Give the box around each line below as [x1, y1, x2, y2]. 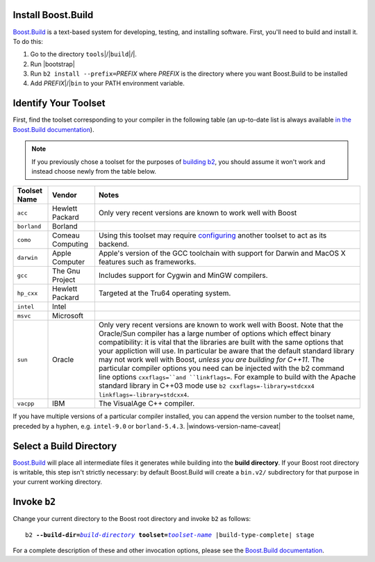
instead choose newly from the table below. [31, 167, 156, 175]
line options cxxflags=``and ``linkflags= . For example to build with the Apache [98, 372, 356, 382]
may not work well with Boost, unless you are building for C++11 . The [98, 355, 324, 365]
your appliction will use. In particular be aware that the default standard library [98, 346, 355, 356]
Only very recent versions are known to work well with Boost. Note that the [98, 320, 344, 330]
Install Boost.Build [12, 9, 94, 21]
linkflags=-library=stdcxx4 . [98, 390, 190, 399]
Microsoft [52, 311, 83, 321]
